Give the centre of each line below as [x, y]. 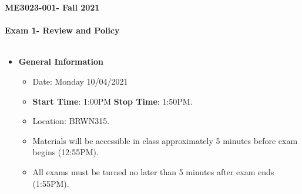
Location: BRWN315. [71, 121]
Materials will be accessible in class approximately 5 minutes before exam [165, 140]
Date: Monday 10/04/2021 [80, 81]
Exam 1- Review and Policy [62, 30]
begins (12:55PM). [66, 152]
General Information [61, 61]
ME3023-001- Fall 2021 [52, 7]
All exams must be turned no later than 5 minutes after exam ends [153, 171]
